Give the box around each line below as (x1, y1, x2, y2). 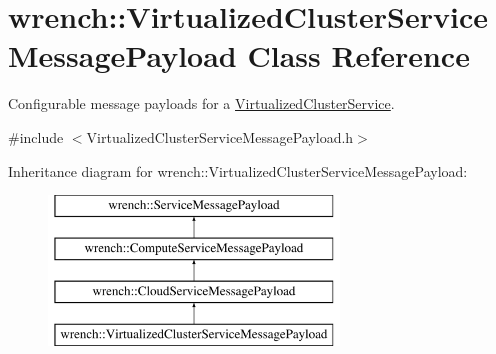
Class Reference (247, 35, 470, 76)
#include (8, 126, 64, 147)
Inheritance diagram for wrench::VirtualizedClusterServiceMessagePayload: (8, 160, 468, 181)
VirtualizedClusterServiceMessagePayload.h (86, 126, 354, 147)
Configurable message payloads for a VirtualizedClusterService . (8, 93, 395, 114)
